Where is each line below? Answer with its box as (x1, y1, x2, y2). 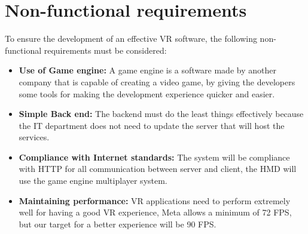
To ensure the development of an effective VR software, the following (5, 32, 257, 45)
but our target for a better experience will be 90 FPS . (19, 217, 216, 230)
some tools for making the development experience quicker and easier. (19, 87, 275, 100)
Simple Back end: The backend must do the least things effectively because (19, 107, 304, 120)
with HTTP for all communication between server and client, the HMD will (19, 162, 297, 175)
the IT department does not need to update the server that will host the (19, 119, 285, 131)
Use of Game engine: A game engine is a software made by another (19, 64, 276, 76)
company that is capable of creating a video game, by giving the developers (19, 75, 295, 88)
